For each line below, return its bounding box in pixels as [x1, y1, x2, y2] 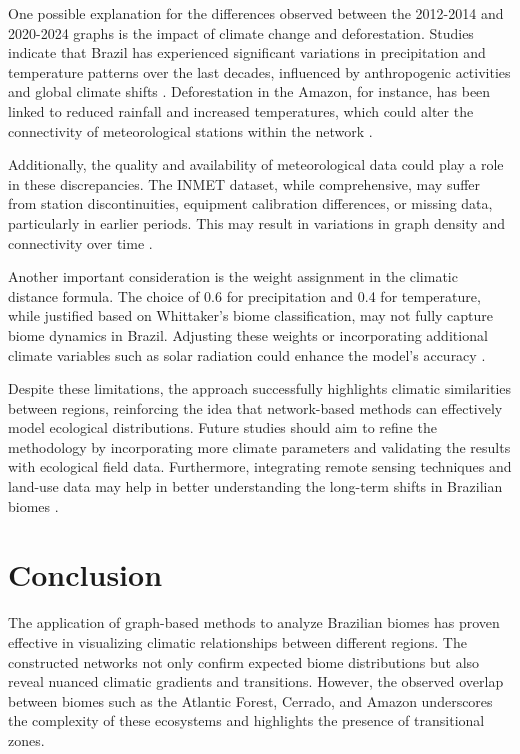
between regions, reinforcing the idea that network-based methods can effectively [8, 397, 503, 418]
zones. [8, 729, 45, 750]
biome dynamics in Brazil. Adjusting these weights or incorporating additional [8, 324, 488, 345]
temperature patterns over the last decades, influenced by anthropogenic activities [8, 61, 511, 82]
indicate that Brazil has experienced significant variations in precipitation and [8, 42, 486, 63]
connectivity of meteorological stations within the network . [8, 120, 373, 141]
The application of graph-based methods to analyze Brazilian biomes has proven [8, 612, 500, 633]
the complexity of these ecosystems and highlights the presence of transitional [8, 710, 485, 731]
